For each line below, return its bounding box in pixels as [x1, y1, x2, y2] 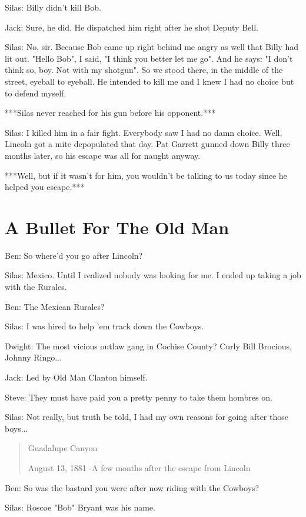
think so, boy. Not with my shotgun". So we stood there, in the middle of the [5, 64, 283, 76]
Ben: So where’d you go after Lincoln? [5, 249, 143, 261]
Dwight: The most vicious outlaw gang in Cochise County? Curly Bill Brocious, [5, 339, 292, 352]
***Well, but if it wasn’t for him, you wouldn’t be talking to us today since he [5, 169, 287, 181]
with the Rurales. [5, 281, 67, 293]
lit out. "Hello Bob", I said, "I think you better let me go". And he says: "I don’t [5, 52, 293, 64]
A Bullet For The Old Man [5, 215, 229, 239]
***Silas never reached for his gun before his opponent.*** [5, 106, 216, 119]
